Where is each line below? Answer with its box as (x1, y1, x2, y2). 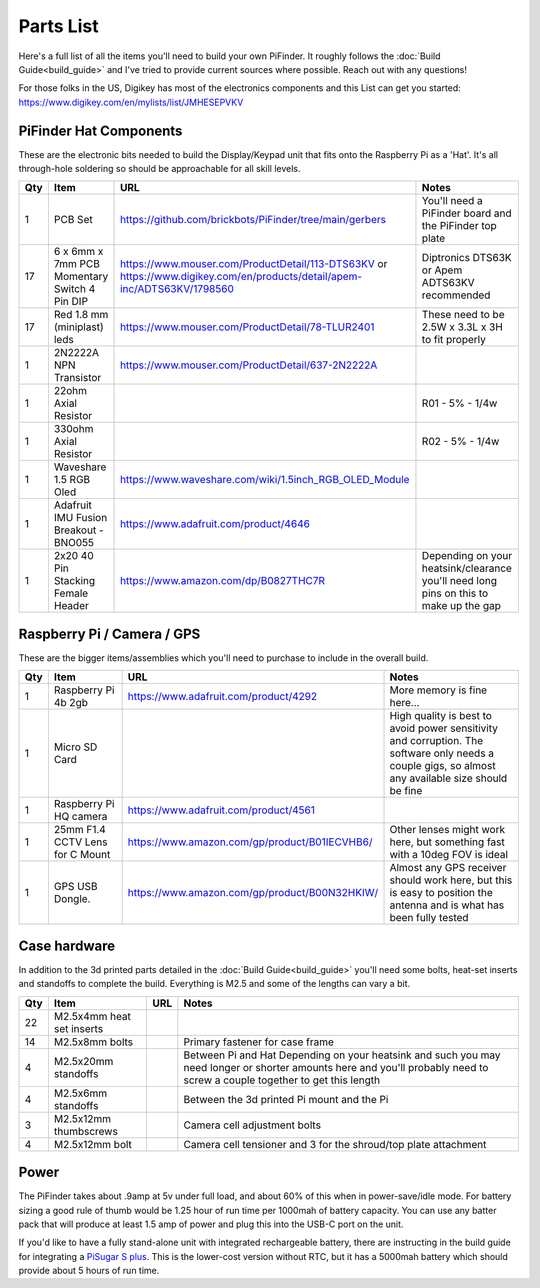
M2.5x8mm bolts (53, 1035, 134, 1049)
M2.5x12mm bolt (53, 1137, 132, 1151)
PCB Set (53, 213, 94, 227)
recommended (421, 288, 491, 302)
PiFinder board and (421, 206, 512, 220)
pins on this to (421, 586, 489, 600)
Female (53, 586, 89, 600)
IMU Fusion (53, 511, 108, 525)
